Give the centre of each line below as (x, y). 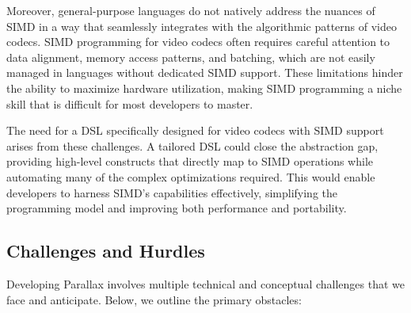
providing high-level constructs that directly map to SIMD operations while (190, 161)
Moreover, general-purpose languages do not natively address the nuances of (191, 10)
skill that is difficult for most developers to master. (130, 103)
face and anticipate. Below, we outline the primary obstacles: (154, 299)
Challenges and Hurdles (106, 251)
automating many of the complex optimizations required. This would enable (191, 176)
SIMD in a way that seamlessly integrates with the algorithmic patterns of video (202, 26)
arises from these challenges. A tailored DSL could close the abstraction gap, (192, 145)
